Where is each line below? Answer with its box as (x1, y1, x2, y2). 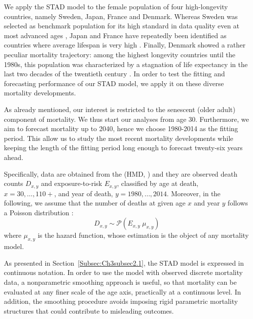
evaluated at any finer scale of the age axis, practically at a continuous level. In (4, 286, 241, 296)
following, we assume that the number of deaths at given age (4, 198, 186, 208)
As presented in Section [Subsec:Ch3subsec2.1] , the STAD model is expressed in (4, 257, 244, 268)
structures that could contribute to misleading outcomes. (4, 305, 174, 316)
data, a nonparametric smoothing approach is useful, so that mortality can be (4, 276, 237, 287)
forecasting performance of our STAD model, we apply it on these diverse (4, 78, 224, 88)
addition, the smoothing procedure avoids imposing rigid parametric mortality (4, 296, 238, 306)
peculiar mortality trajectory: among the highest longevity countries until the (4, 49, 235, 59)
